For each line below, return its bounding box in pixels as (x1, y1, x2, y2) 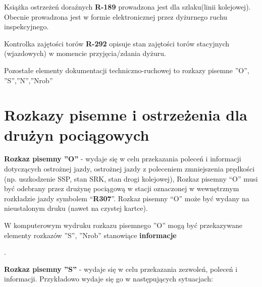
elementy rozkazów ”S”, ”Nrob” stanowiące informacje (4, 229, 177, 240)
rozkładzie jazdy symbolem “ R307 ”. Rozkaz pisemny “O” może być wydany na (4, 193, 249, 203)
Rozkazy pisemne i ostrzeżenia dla (4, 104, 247, 125)
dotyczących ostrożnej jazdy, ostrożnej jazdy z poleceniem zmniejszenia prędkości (4, 163, 255, 174)
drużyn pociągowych (4, 124, 149, 145)
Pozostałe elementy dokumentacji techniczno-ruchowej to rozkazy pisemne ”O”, (4, 65, 249, 75)
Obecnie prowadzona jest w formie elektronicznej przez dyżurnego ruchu (4, 11, 228, 22)
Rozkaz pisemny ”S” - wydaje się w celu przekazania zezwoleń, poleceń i (4, 263, 238, 274)
